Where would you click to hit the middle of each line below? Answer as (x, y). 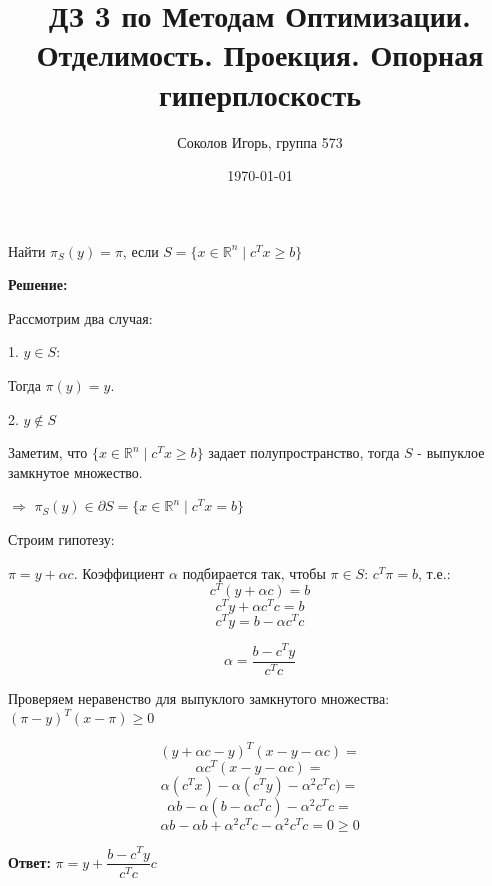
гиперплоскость (259, 93)
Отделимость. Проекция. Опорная (260, 54)
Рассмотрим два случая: (80, 317)
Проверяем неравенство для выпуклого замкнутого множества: (199, 697)
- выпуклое (451, 452)
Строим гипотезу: (61, 539)
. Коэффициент (119, 572)
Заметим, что (48, 452)
